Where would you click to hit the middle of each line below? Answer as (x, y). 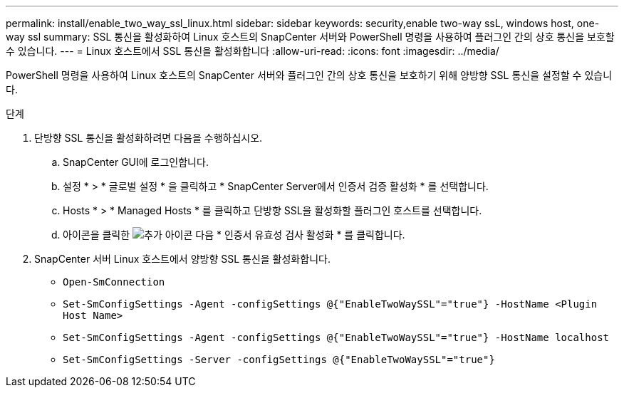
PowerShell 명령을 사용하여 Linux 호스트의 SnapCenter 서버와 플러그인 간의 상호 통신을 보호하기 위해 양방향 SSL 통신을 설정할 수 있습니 (309, 75)
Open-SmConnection (114, 282)
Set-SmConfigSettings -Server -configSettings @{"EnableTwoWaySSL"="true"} (279, 360)
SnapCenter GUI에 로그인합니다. (136, 162)
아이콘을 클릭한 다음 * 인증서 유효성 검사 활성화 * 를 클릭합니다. (234, 235)
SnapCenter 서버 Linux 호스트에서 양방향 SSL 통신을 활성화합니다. (182, 259)
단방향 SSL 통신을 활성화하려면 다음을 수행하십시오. (149, 138)
